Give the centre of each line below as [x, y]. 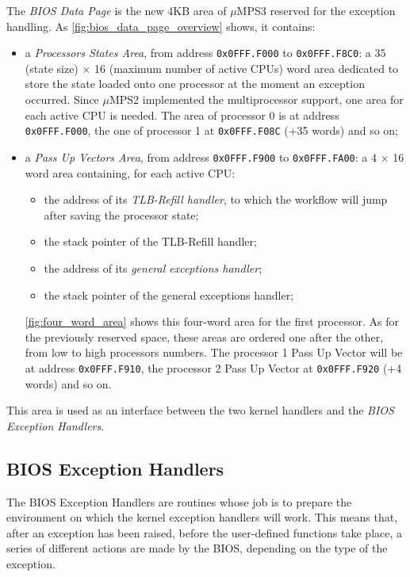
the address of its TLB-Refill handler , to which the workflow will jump [216, 199]
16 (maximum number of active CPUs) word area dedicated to [247, 68]
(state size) [52, 68]
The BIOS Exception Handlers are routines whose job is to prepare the [179, 501]
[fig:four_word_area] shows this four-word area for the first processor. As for [212, 321]
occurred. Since [62, 99]
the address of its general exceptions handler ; [153, 267]
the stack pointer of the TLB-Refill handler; [150, 241]
